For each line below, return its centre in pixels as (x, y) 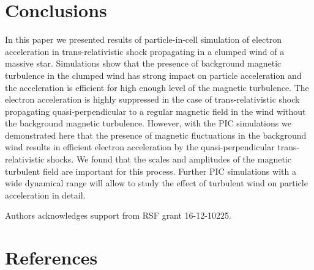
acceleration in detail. (45, 195)
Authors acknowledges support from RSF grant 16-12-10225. (118, 215)
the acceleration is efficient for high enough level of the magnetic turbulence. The (157, 87)
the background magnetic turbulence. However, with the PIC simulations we (148, 123)
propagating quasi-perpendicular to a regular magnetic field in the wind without (155, 111)
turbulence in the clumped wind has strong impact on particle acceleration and (153, 75)
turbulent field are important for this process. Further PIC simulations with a (151, 171)
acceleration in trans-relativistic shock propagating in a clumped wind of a (145, 51)
